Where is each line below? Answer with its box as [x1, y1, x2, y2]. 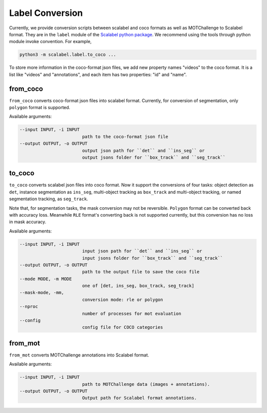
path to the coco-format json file [82, 134, 169, 139]
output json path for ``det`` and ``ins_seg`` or [82, 148, 205, 153]
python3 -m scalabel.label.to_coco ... [19, 52, 116, 58]
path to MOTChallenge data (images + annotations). [82, 381, 210, 387]
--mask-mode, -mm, [19, 290, 64, 295]
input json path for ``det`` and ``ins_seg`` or [82, 248, 202, 254]
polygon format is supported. [9, 104, 70, 110]
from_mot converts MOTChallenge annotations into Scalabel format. [9, 352, 149, 358]
